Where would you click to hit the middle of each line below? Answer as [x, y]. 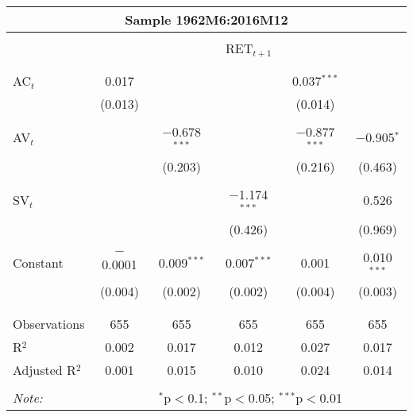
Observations [49, 324]
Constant [38, 262]
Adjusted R [44, 370]
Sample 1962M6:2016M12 [206, 19]
